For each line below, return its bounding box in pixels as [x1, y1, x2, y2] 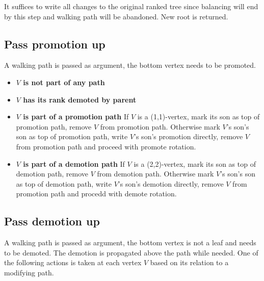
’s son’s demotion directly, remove [118, 178, 224, 189]
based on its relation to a [150, 257, 229, 268]
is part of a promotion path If [23, 111, 129, 122]
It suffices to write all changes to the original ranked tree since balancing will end [4, 1, 258, 11]
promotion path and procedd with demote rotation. [16, 188, 177, 199]
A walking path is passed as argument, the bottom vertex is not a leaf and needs [4, 237, 256, 248]
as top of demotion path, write [16, 178, 112, 189]
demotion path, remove [16, 168, 89, 179]
